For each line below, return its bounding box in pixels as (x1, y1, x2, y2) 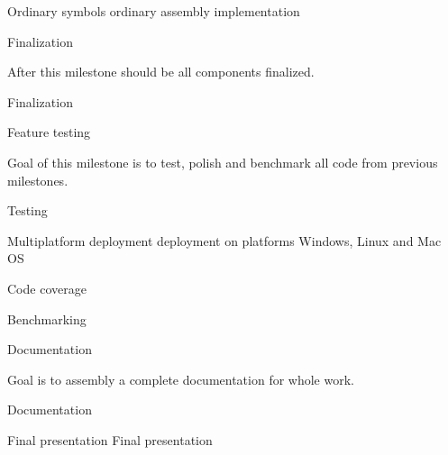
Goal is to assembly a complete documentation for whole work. (7, 369, 354, 388)
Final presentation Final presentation (7, 430, 213, 449)
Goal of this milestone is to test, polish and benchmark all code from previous (7, 152, 438, 171)
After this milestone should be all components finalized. (7, 62, 315, 81)
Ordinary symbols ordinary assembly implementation (7, 2, 300, 20)
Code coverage (7, 278, 87, 297)
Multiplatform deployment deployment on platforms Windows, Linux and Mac (7, 231, 442, 250)
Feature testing (7, 123, 91, 141)
